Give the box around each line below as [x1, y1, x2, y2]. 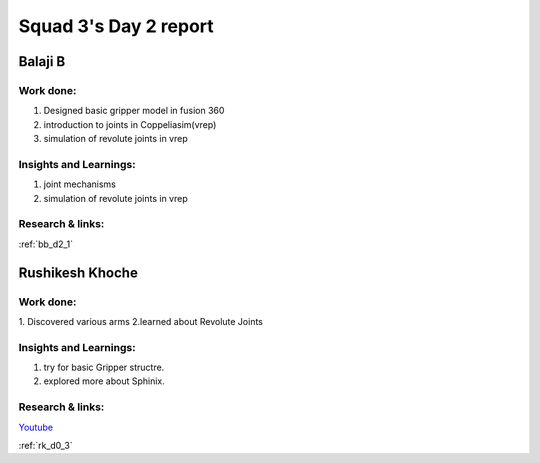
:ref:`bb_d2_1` [18, 238, 74, 250]
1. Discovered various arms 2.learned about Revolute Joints [18, 315, 264, 327]
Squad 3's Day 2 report [18, 15, 214, 37]
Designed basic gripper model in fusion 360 [43, 105, 225, 117]
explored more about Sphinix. [43, 375, 165, 387]
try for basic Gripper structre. [43, 361, 165, 374]
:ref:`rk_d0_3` [18, 439, 74, 451]
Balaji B [18, 53, 66, 70]
